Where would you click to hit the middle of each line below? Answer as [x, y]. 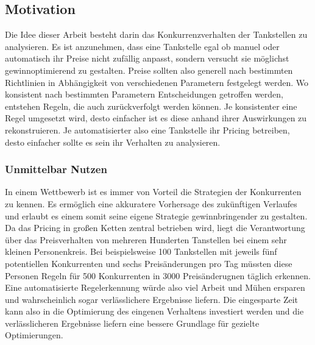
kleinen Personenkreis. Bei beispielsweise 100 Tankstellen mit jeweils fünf [141, 251]
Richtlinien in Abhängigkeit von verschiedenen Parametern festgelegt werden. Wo [157, 82]
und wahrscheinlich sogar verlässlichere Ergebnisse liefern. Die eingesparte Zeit [152, 299]
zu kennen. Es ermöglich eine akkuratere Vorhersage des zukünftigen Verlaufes [151, 203]
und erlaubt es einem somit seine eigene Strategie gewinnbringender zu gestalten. [156, 215]
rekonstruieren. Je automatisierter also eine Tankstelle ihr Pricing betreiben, [147, 130]
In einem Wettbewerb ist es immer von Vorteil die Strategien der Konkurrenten [153, 192]
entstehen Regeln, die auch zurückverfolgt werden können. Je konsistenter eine [151, 106]
